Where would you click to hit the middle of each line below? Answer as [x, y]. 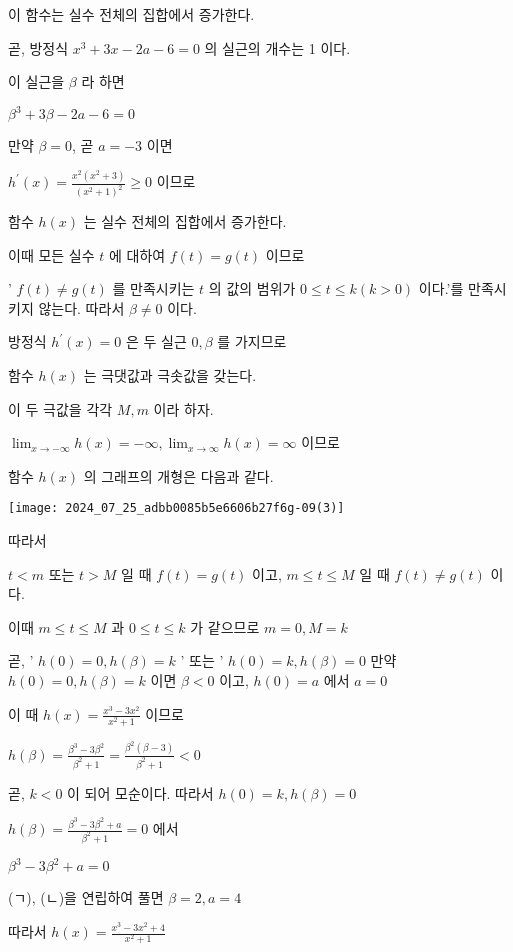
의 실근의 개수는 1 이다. [277, 47]
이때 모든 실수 [51, 254]
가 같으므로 [225, 626]
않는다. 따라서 [81, 307]
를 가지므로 [252, 341]
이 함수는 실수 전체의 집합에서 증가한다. [131, 14]
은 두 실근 [156, 341]
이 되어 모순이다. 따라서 [140, 792]
